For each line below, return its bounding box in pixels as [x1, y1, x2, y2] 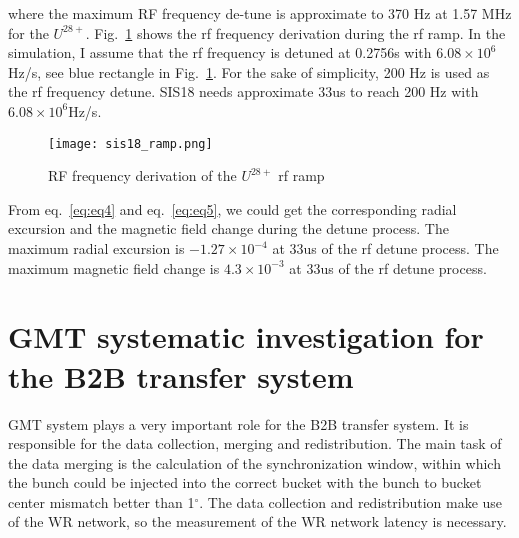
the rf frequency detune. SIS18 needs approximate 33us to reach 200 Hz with [8, 81, 479, 102]
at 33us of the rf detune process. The [272, 238, 499, 258]
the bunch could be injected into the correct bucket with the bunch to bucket [8, 472, 482, 493]
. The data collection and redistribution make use [199, 491, 503, 512]
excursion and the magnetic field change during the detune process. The [8, 218, 449, 239]
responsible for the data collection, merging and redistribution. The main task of [8, 433, 502, 454]
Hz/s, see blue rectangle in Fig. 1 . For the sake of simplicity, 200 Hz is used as [8, 61, 490, 82]
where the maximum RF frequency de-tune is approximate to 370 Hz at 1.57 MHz [8, 3, 512, 23]
